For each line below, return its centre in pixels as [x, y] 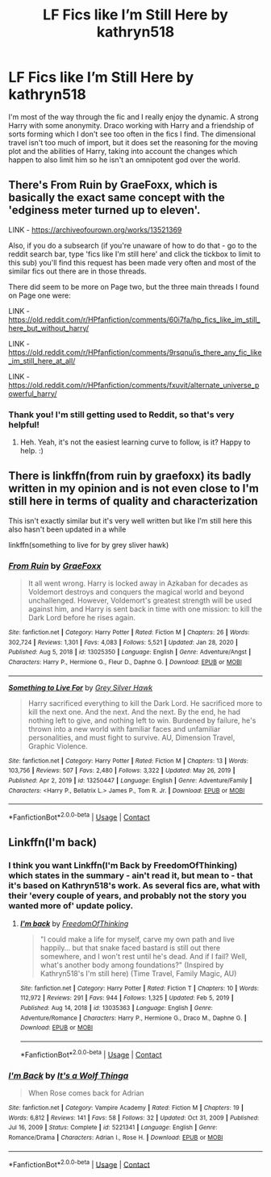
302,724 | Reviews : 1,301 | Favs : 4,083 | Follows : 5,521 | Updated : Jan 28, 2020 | [123, 642]
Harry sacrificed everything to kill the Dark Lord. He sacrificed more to [145, 703]
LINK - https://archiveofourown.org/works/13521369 [95, 230]
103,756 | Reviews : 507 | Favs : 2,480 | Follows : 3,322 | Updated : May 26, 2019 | [122, 771]
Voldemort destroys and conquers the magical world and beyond [136, 592]
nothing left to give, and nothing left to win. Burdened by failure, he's [142, 720]
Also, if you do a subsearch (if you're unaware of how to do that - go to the [133, 245]
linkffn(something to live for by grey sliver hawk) [89, 545]
